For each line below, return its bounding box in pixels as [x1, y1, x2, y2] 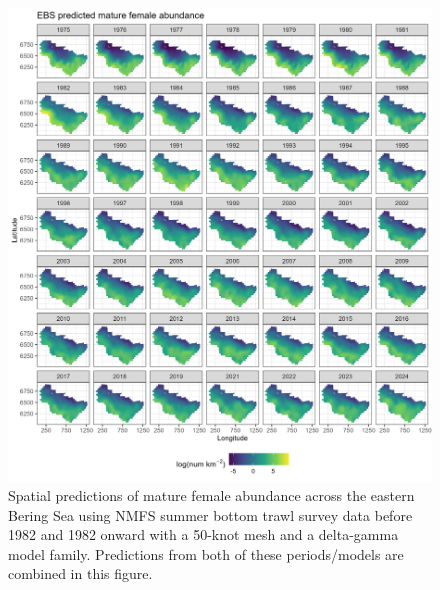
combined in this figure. [8, 563, 153, 584]
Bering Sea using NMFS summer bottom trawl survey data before [8, 504, 413, 525]
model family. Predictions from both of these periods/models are [8, 543, 404, 564]
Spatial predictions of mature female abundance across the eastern [8, 485, 415, 506]
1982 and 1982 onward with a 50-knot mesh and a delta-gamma [8, 524, 399, 545]
